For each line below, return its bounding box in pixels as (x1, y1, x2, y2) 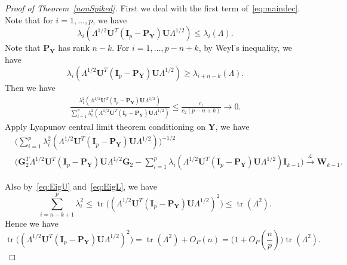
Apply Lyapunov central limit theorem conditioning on (5, 120, 205, 132)
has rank (58, 41, 90, 54)
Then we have (5, 81, 56, 93)
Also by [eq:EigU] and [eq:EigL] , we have (5, 180, 158, 193)
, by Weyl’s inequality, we (198, 41, 293, 54)
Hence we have (5, 217, 59, 229)
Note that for (5, 13, 53, 26)
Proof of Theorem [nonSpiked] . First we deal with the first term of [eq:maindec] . (5, 2, 300, 14)
